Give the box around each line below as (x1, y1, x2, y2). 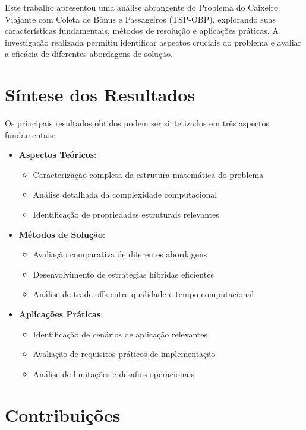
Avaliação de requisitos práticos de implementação (33, 348, 216, 360)
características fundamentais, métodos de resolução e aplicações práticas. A (5, 24, 279, 37)
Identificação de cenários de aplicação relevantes (33, 327, 208, 340)
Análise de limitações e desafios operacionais (33, 367, 195, 380)
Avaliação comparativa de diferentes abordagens (33, 248, 207, 260)
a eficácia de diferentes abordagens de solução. (5, 47, 173, 60)
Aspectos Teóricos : (18, 148, 97, 161)
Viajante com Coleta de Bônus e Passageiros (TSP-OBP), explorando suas (5, 12, 276, 25)
